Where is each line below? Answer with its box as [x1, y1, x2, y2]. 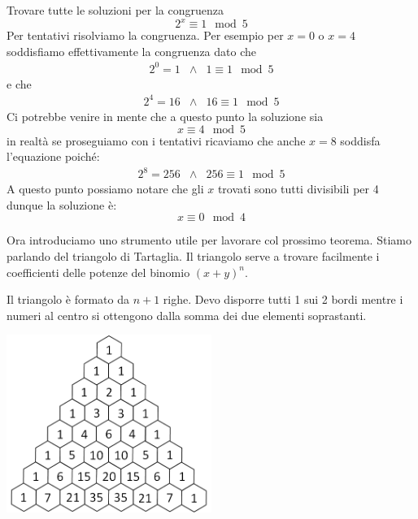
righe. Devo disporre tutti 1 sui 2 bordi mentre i [163, 291, 403, 308]
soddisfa [340, 132, 381, 149]
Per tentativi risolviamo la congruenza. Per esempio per [7, 27, 284, 44]
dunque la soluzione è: [7, 196, 117, 213]
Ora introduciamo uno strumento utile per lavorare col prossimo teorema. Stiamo [7, 231, 411, 249]
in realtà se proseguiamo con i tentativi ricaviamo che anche [7, 132, 306, 149]
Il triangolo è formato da [7, 291, 129, 308]
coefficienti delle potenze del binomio [7, 263, 190, 280]
